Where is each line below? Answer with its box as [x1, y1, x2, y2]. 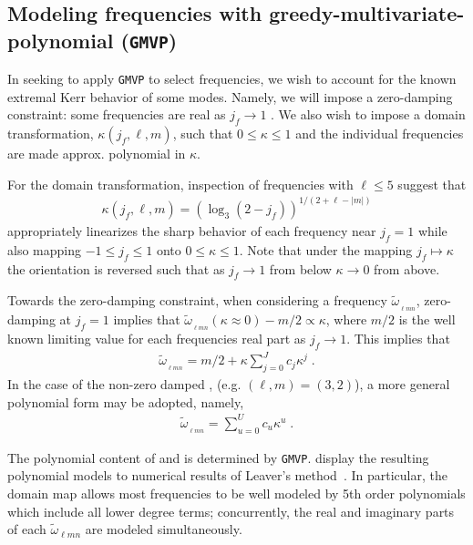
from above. [374, 259, 440, 278]
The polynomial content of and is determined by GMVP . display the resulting [7, 447, 429, 467]
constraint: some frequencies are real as [7, 105, 226, 124]
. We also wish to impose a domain [271, 105, 466, 124]
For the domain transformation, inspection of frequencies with [7, 174, 354, 193]
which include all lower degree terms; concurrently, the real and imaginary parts [7, 501, 455, 520]
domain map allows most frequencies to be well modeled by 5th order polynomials [7, 483, 466, 502]
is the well [398, 310, 456, 329]
